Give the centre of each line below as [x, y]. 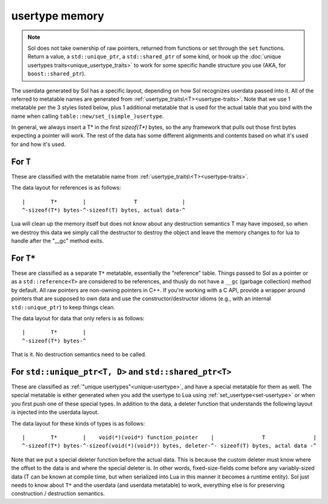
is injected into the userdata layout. [55, 412]
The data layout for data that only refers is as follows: [78, 318]
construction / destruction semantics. [58, 494]
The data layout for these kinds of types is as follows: [78, 423]
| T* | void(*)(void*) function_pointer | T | [169, 437]
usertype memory [58, 16]
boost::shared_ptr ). [57, 74]
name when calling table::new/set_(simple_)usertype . [87, 116]
